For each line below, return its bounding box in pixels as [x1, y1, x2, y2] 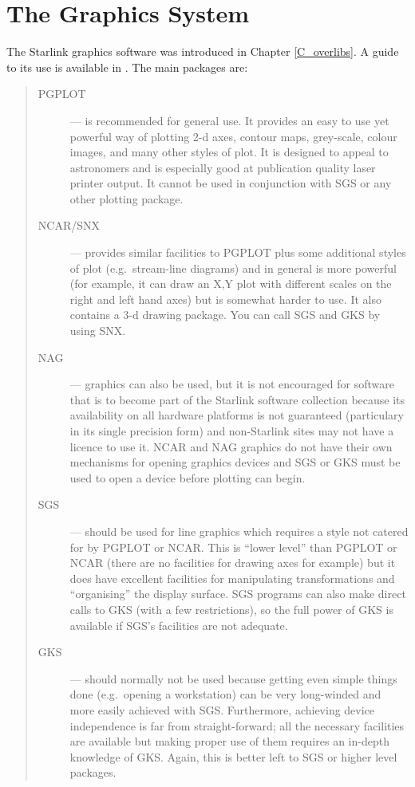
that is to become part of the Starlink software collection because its [69, 391, 405, 407]
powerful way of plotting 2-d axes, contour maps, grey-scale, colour [69, 128, 397, 144]
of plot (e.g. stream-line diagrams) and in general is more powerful [69, 259, 397, 276]
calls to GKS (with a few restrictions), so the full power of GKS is [69, 600, 393, 617]
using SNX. [69, 322, 126, 339]
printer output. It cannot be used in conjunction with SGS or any [69, 175, 392, 191]
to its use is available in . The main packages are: [6, 58, 248, 75]
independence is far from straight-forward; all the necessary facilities [69, 717, 405, 734]
